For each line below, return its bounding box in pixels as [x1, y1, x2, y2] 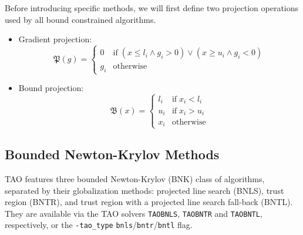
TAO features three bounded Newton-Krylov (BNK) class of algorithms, [5, 172, 265, 184]
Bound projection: [18, 82, 84, 94]
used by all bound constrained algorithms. [5, 13, 156, 25]
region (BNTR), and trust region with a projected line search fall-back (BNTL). [5, 196, 293, 208]
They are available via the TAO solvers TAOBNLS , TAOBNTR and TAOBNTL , [5, 207, 262, 219]
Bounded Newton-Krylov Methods [5, 145, 220, 163]
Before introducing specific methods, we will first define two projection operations [5, 2, 299, 14]
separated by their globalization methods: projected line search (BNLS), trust [5, 184, 284, 196]
